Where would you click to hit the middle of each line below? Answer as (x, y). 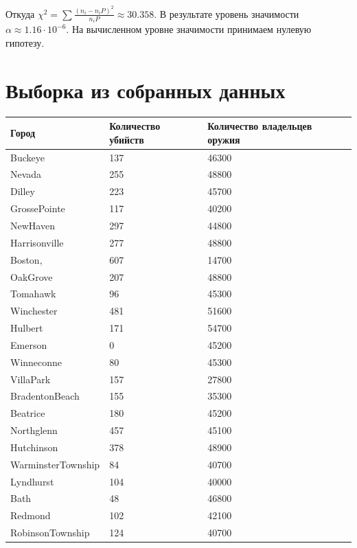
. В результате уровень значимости (227, 13)
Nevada (26, 174)
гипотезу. (25, 42)
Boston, (26, 259)
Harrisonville (37, 242)
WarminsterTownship (55, 464)
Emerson (29, 344)
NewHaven (33, 225)
